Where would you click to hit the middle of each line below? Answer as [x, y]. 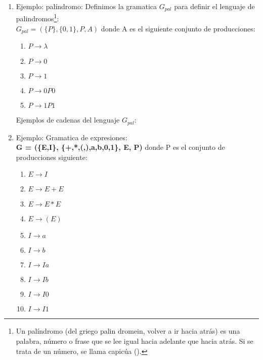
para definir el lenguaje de [214, 6]
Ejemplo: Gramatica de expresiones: [72, 137]
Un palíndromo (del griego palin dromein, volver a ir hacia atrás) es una [128, 331]
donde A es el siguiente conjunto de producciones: [178, 28]
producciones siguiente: [52, 157]
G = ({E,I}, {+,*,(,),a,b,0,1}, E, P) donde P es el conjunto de [120, 147]
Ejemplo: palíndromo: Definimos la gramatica [86, 6]
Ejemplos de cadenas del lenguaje [68, 120]
